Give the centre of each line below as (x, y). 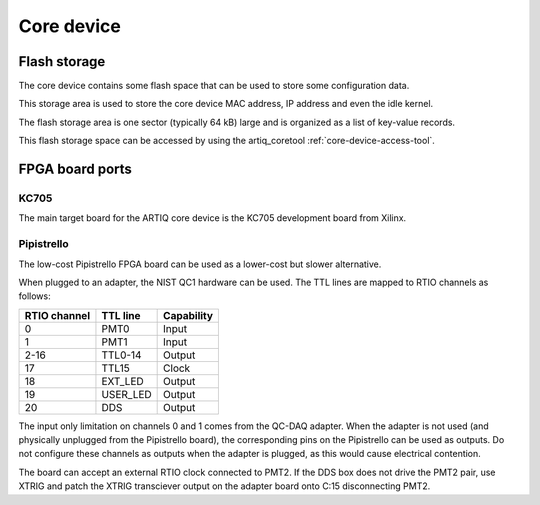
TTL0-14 (121, 355)
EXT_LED (122, 381)
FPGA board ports (75, 169)
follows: (34, 296)
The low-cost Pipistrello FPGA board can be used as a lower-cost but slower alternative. (200, 264)
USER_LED (126, 394)
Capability (188, 315)
